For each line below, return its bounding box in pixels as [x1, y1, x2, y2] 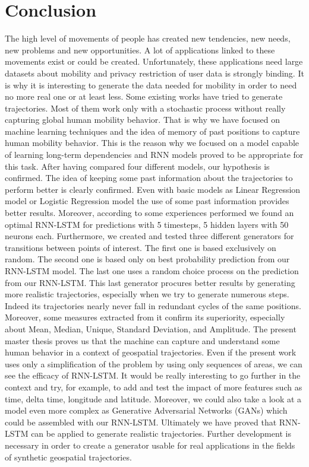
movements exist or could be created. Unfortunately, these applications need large [5, 55, 303, 68]
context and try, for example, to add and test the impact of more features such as [5, 380, 302, 393]
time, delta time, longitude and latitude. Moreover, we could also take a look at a [5, 392, 302, 405]
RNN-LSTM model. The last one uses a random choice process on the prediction [5, 265, 299, 277]
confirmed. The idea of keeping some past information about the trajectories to [5, 171, 293, 184]
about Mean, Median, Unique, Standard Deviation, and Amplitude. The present [5, 322, 297, 335]
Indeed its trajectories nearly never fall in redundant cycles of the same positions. [5, 299, 301, 312]
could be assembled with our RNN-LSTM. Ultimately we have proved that [5, 415, 277, 428]
